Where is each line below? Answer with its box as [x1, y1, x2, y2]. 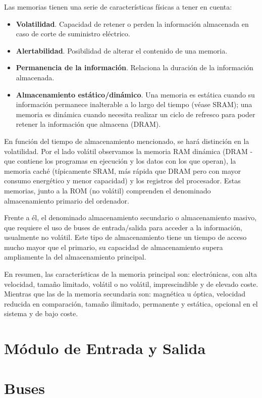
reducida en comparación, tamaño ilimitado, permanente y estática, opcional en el [4, 298, 258, 309]
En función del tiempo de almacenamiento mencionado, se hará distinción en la [4, 135, 249, 146]
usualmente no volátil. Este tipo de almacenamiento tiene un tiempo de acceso [4, 232, 247, 242]
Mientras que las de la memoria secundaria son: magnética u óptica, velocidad [4, 288, 245, 299]
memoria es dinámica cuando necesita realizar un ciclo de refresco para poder [16, 109, 255, 119]
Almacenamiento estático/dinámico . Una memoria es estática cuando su [16, 89, 255, 99]
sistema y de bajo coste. [4, 308, 78, 319]
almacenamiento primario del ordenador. [4, 195, 129, 206]
